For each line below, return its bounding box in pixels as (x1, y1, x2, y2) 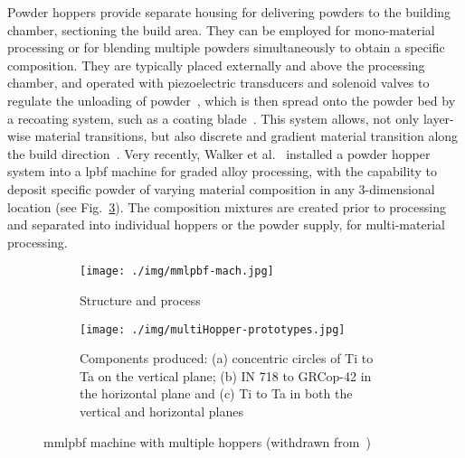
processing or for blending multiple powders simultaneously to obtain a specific (7, 38, 445, 57)
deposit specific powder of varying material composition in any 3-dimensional (7, 179, 435, 198)
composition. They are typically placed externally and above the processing (7, 55, 425, 74)
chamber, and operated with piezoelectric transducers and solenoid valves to (7, 73, 430, 92)
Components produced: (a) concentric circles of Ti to (80, 349, 374, 368)
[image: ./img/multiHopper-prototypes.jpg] (80, 322, 346, 336)
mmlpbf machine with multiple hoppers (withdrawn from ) (43, 432, 371, 451)
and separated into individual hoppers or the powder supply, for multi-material (7, 215, 445, 234)
